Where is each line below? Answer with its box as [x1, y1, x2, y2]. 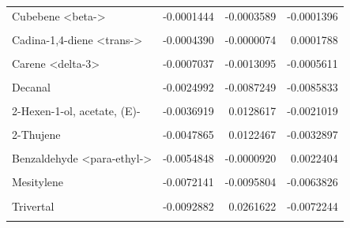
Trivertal [12, 197, 55, 214]
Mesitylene [12, 174, 64, 190]
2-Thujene [12, 126, 61, 143]
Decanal [12, 79, 51, 95]
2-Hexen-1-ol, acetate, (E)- [12, 103, 141, 119]
